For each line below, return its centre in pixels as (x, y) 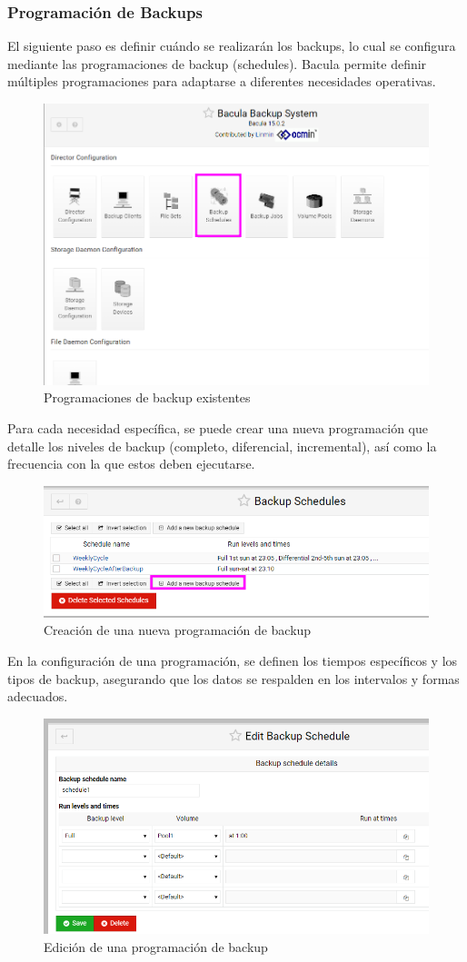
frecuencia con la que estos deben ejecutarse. (131, 464)
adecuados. (38, 696)
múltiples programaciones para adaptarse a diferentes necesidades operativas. (222, 81)
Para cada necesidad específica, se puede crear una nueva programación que (218, 428)
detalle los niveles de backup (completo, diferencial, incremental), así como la (222, 446)
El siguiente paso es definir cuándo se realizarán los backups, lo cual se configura (232, 46)
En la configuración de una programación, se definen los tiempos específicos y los (233, 660)
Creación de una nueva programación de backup (178, 630)
